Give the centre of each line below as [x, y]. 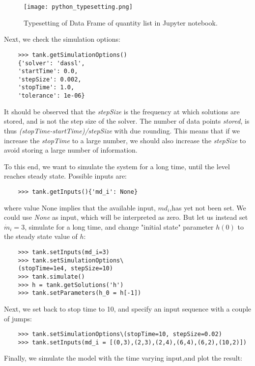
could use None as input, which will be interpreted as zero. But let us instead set [126, 217]
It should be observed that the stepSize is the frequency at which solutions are [122, 111]
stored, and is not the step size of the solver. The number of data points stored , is [127, 121]
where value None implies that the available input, [80, 207]
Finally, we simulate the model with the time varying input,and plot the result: [123, 358]
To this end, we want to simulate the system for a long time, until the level [117, 166]
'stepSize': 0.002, [50, 79]
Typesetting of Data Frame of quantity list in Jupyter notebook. [121, 22]
